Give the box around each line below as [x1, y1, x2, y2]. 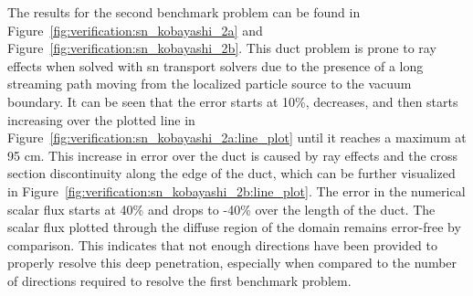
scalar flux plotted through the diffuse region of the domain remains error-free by [7, 217, 461, 237]
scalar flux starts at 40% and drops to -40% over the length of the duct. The [7, 199, 436, 218]
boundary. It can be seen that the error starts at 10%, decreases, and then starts [7, 91, 458, 111]
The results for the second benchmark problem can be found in [7, 3, 361, 21]
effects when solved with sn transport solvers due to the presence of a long [7, 56, 424, 75]
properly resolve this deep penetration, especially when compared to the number [7, 253, 457, 272]
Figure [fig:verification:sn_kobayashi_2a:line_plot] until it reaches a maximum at [7, 128, 467, 147]
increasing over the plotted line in [7, 110, 195, 129]
